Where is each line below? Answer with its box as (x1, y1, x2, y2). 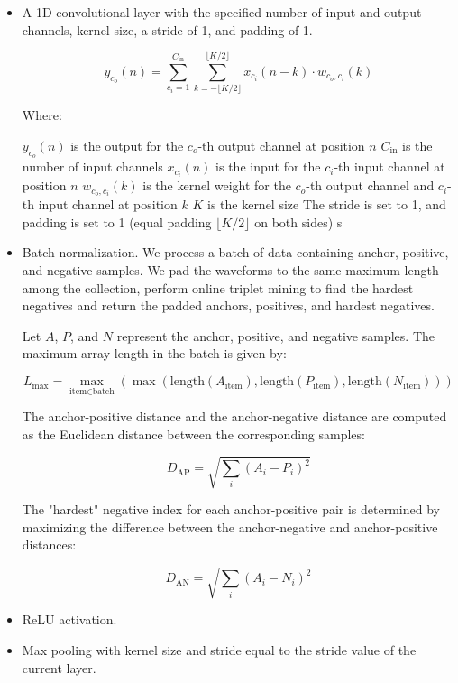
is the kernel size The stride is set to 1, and (206, 195, 446, 214)
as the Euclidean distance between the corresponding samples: (22, 424, 365, 443)
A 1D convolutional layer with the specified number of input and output (22, 3, 422, 21)
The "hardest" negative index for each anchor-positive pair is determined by (22, 500, 440, 518)
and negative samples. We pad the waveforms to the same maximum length (22, 261, 439, 280)
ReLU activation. (22, 610, 117, 629)
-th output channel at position (197, 135, 365, 154)
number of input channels (22, 157, 163, 176)
